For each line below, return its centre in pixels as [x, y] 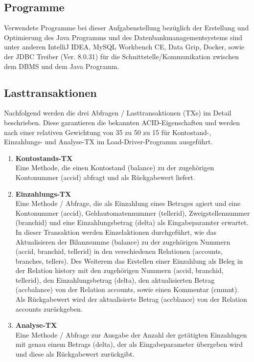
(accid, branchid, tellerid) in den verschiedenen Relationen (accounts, [119, 251]
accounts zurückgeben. [49, 308]
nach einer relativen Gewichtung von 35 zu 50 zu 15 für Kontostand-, [108, 132]
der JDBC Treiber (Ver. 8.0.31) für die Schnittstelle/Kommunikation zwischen [122, 56]
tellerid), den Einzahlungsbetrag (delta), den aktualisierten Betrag [115, 280]
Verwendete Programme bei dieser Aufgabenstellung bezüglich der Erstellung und [127, 28]
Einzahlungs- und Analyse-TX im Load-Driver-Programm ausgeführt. [108, 142]
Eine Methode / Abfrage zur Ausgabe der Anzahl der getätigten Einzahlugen [131, 334]
